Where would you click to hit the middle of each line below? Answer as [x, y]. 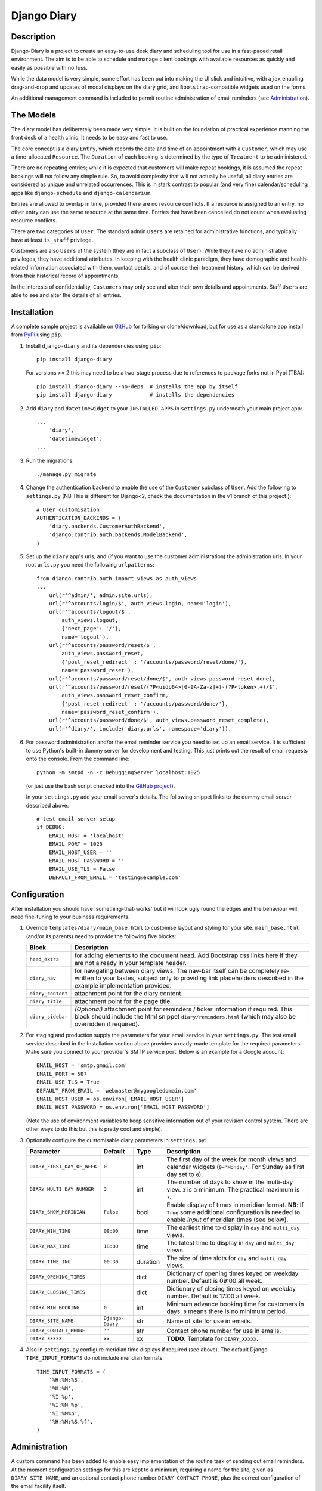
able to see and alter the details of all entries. [66, 295]
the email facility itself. [38, 1486]
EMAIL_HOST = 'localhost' [87, 836]
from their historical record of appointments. [66, 276]
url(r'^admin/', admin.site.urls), [101, 595]
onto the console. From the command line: [78, 759]
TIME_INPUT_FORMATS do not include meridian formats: [95, 1358]
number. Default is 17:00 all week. [214, 1296]
